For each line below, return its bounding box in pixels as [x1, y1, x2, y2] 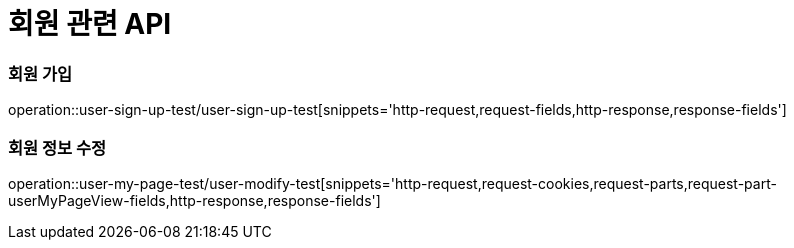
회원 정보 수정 [8, 137, 107, 158]
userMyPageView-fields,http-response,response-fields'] [8, 191, 381, 209]
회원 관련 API [8, 7, 172, 41]
